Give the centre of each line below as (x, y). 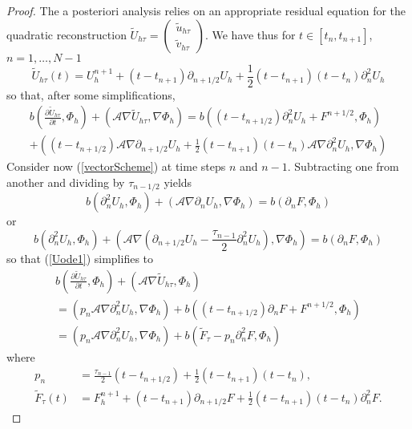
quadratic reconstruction (67, 34)
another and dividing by (66, 182)
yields (178, 182)
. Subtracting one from (343, 166)
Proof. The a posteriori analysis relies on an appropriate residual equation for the (206, 10)
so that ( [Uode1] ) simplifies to (80, 258)
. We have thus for (250, 34)
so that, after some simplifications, (91, 94)
